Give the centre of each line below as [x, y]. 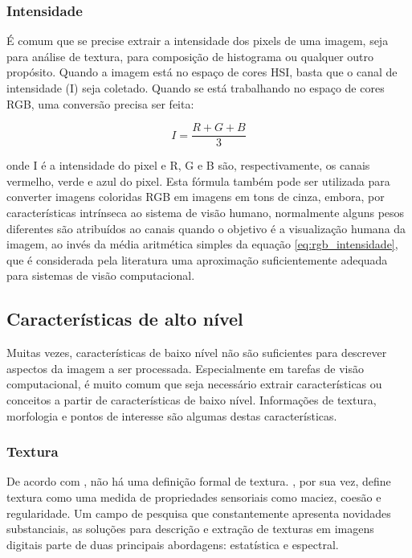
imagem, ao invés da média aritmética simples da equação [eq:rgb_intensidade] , [202, 244]
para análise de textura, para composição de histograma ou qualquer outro [190, 56]
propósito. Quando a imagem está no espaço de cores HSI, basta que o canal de [202, 72]
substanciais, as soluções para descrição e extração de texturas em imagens [190, 529]
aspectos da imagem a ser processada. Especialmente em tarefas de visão [185, 368]
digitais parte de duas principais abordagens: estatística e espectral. [173, 544]
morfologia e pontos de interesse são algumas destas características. [172, 415]
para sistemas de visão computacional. [101, 275]
